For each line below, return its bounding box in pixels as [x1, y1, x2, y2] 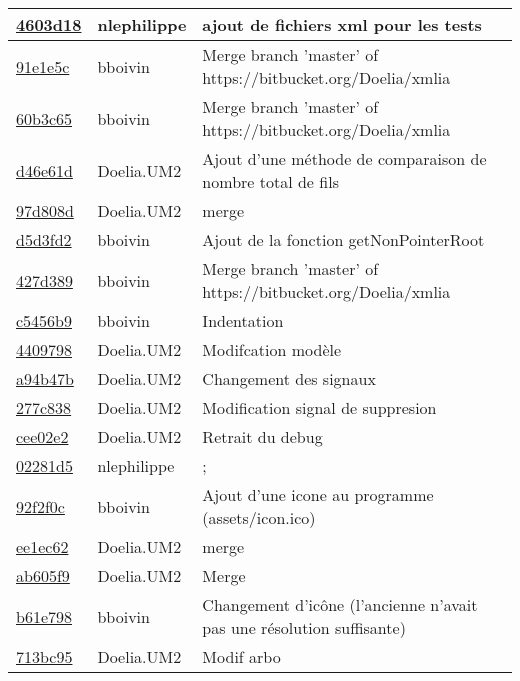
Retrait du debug [202, 425, 323, 448]
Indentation [202, 309, 284, 332]
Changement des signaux [202, 367, 376, 390]
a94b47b [16, 367, 74, 390]
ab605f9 [16, 564, 70, 587]
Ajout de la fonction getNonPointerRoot [202, 228, 485, 251]
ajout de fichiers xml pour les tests [202, 13, 482, 36]
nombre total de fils [202, 170, 339, 193]
